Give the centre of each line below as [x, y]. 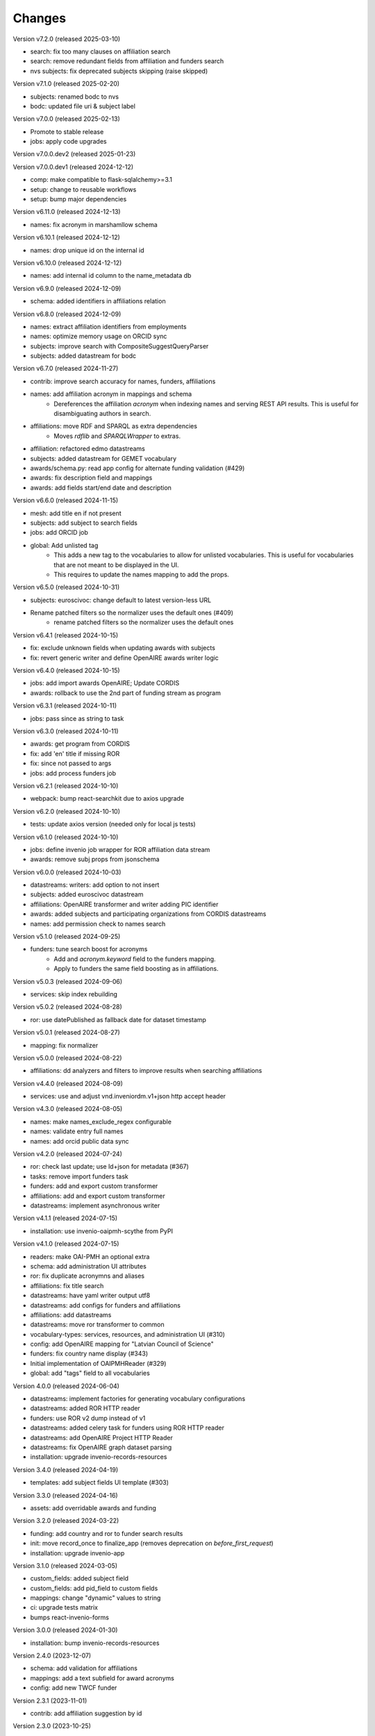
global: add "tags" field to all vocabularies [90, 1373]
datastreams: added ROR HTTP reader [85, 1408]
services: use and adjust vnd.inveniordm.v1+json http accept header [128, 1096]
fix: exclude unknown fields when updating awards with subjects [123, 648]
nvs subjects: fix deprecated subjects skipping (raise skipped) [119, 71]
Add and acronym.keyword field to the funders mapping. [135, 959]
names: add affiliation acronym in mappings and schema [111, 394]
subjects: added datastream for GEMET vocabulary [103, 458]
